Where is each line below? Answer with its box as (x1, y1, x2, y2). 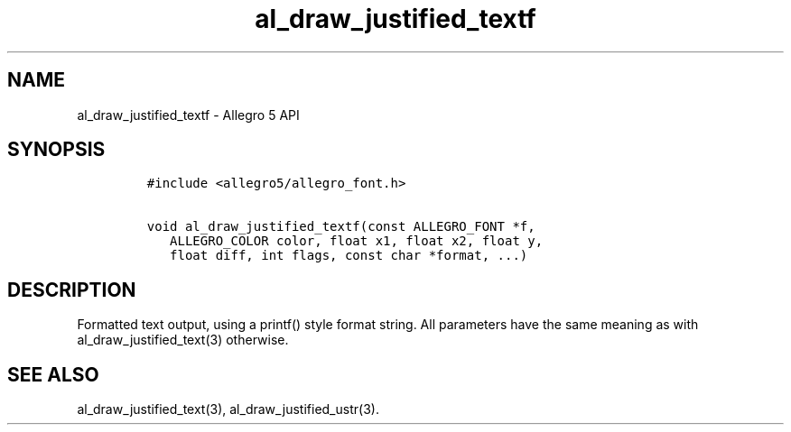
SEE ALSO (7, 363, 99, 386)
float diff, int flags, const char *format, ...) (170, 248, 528, 263)
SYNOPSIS (7, 138, 106, 161)
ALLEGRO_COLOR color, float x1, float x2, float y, (170, 234, 544, 249)
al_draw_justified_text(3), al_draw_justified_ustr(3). (77, 401, 379, 418)
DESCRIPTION (7, 278, 136, 301)
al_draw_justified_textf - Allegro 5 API (77, 106, 300, 123)
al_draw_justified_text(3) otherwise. (77, 332, 289, 348)
